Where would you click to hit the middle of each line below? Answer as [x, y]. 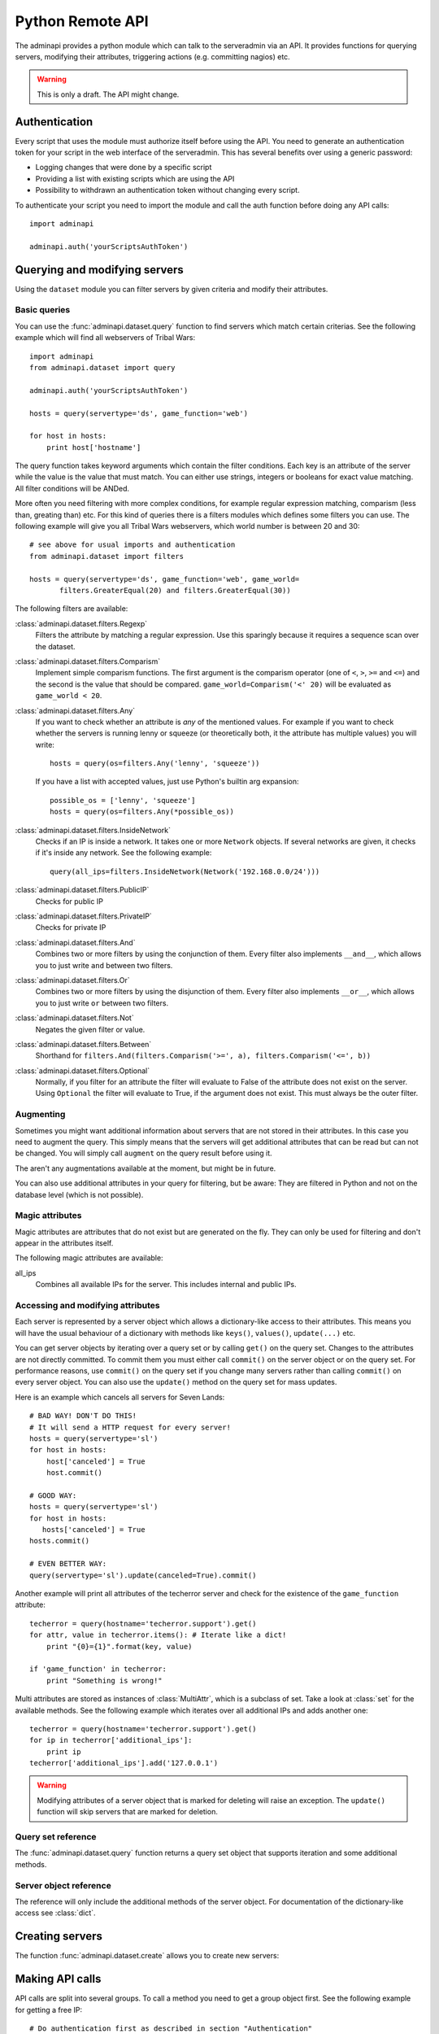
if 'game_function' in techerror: [98, 1669]
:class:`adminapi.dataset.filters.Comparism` [88, 661]
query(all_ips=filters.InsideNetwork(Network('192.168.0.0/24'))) [185, 871]
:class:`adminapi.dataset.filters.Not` [74, 1018]
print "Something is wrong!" [104, 1680]
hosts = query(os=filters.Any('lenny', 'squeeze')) [155, 764]
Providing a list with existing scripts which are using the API [135, 178]
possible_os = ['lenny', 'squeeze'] [123, 800]
